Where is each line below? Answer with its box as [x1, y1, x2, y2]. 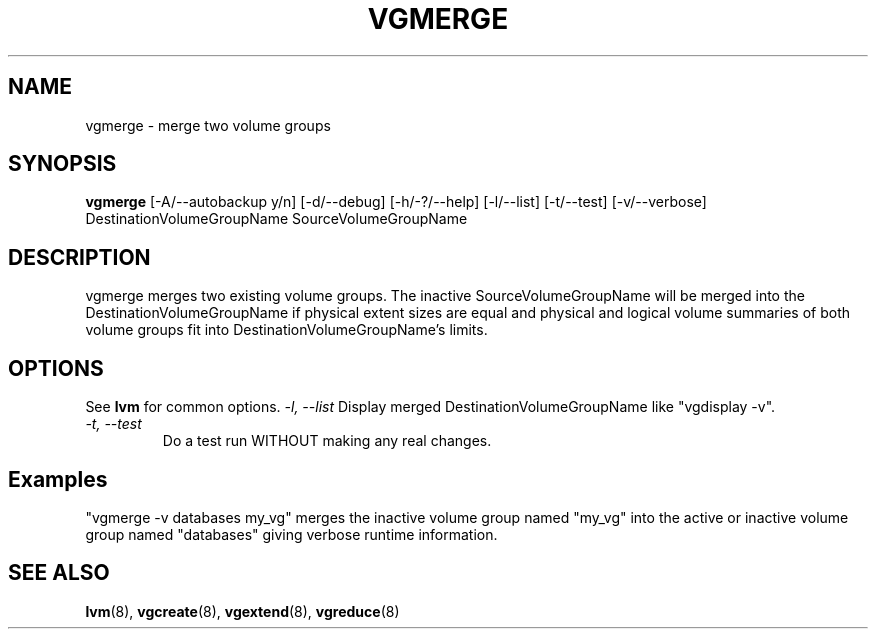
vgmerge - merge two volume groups [85, 116, 331, 134]
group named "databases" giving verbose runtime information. [85, 525, 498, 543]
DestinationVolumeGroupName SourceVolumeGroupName [85, 210, 468, 228]
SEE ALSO [8, 560, 110, 586]
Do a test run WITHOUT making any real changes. [162, 432, 492, 450]
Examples [8, 466, 108, 492]
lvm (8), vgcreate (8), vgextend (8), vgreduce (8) [85, 602, 400, 620]
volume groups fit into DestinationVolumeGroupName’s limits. [85, 321, 488, 339]
